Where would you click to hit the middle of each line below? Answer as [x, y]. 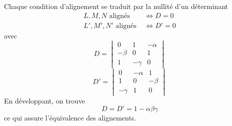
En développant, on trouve [45, 100]
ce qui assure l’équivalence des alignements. [70, 118]
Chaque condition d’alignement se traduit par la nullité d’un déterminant [116, 6]
